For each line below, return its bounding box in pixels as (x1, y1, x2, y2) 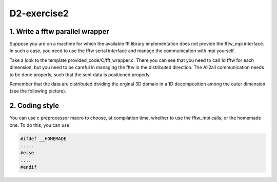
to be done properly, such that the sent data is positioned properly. (9, 72, 151, 78)
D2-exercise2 (9, 8, 69, 19)
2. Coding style (9, 101, 60, 110)
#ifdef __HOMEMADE (20, 135, 67, 142)
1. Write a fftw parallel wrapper (9, 27, 110, 36)
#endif (20, 164, 37, 170)
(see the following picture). (9, 88, 67, 94)
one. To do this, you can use (9, 122, 69, 128)
